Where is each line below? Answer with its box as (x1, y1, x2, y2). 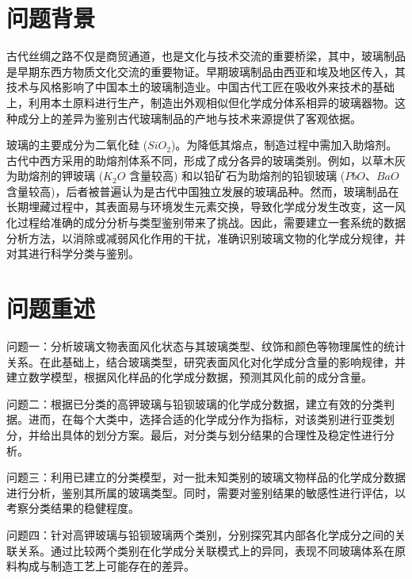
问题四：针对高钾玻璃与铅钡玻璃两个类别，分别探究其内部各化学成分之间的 (6, 526, 395, 543)
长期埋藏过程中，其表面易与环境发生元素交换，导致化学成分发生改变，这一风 (6, 198, 406, 215)
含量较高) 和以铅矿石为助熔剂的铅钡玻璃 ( (129, 167, 345, 184)
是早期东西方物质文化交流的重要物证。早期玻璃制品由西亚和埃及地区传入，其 (6, 63, 406, 79)
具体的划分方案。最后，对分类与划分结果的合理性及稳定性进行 (61, 426, 383, 443)
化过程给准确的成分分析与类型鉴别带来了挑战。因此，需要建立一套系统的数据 (6, 214, 406, 231)
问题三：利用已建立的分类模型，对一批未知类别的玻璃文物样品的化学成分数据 (6, 469, 406, 485)
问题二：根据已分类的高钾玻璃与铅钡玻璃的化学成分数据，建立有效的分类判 (6, 395, 395, 412)
